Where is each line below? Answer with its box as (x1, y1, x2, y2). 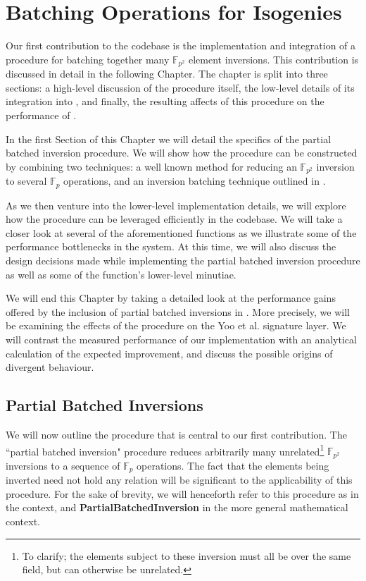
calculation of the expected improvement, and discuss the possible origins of (6, 345, 333, 360)
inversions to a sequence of (6, 458, 120, 472)
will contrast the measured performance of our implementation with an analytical (6, 331, 357, 346)
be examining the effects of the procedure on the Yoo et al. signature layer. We (6, 318, 346, 333)
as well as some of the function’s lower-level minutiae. (6, 267, 236, 281)
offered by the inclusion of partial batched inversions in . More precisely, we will (6, 304, 350, 319)
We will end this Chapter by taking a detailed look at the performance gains (6, 290, 336, 305)
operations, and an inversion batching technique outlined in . (63, 173, 326, 188)
